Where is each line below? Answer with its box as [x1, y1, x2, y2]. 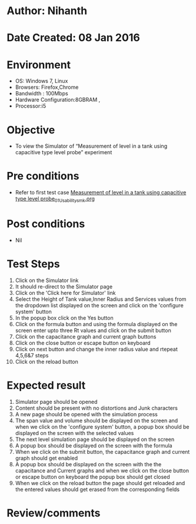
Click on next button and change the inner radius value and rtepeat [15, 346, 178, 353]
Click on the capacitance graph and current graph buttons [15, 333, 157, 340]
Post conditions [6, 217, 85, 231]
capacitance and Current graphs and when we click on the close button [15, 467, 189, 474]
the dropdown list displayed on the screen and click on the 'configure [15, 301, 184, 309]
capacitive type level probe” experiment [15, 149, 112, 156]
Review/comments [6, 506, 101, 519]
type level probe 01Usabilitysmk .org [15, 195, 95, 204]
